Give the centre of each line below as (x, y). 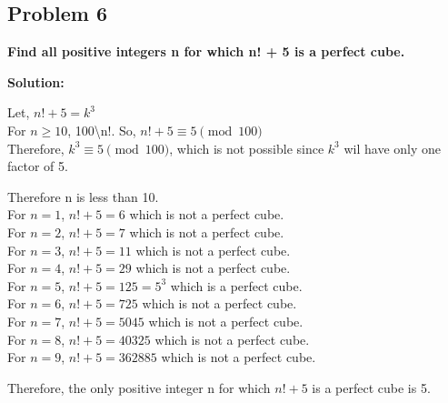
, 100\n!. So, (102, 130)
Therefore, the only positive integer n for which (139, 387)
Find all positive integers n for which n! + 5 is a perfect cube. (206, 51)
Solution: (36, 81)
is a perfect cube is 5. (371, 387)
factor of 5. (38, 166)
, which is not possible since (247, 148)
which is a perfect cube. (236, 285)
